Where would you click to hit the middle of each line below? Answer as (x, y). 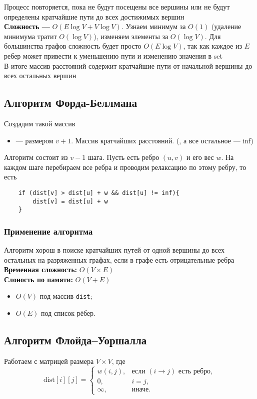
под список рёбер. (68, 313)
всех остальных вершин (40, 75)
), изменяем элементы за (131, 36)
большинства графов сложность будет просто (73, 46)
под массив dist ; (66, 296)
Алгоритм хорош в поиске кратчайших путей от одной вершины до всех (114, 250)
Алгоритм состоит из (36, 157)
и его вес (200, 157)
